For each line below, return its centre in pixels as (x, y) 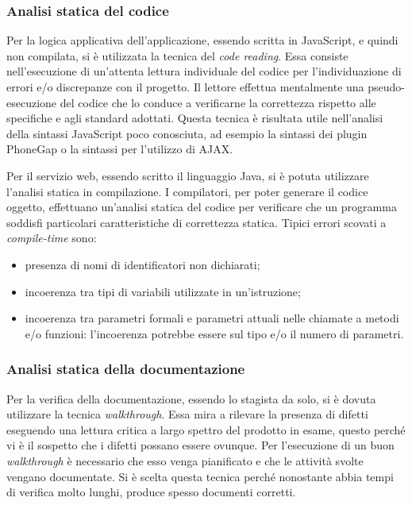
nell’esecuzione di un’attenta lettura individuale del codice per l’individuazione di (204, 71)
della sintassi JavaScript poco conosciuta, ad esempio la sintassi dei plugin (187, 133)
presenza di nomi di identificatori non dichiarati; (142, 264)
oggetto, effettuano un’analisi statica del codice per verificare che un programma (202, 207)
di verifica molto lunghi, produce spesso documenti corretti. (151, 492)
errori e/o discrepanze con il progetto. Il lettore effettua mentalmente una (185, 87)
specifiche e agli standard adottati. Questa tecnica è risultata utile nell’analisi (195, 118)
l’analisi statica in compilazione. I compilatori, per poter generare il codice (187, 191)
